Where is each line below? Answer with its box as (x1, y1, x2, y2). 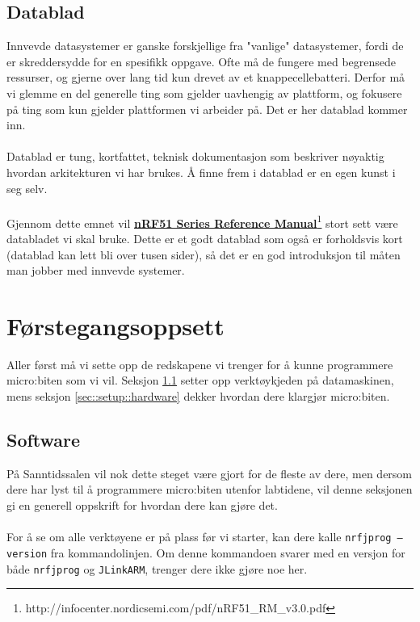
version (6, 548, 48, 560)
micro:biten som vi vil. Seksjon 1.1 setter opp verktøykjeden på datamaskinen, (6, 372, 394, 389)
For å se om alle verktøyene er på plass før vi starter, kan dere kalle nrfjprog (6, 528, 392, 545)
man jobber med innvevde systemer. (6, 262, 185, 279)
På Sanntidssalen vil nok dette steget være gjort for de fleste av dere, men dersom (6, 464, 413, 481)
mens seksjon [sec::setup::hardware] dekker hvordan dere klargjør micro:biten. (6, 388, 390, 405)
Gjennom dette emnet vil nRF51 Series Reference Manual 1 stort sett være (6, 212, 398, 231)
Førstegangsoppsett (6, 309, 225, 342)
